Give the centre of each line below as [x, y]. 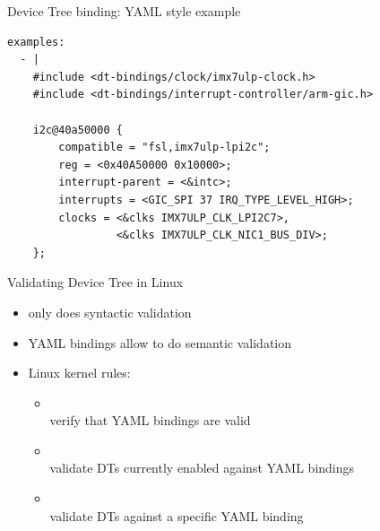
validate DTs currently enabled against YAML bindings [202, 468]
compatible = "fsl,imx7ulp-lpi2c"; [164, 148]
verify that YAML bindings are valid [150, 420]
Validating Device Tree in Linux [95, 282]
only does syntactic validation [110, 312]
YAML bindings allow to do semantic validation [160, 342]
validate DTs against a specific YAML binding [177, 515]
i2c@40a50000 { [78, 130]
